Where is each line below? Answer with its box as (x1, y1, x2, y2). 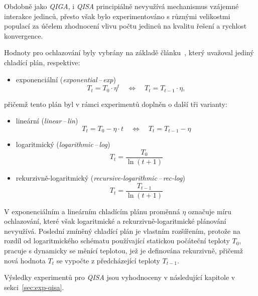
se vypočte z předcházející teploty (56, 255, 160, 265)
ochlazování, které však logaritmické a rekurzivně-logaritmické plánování (4, 216, 226, 226)
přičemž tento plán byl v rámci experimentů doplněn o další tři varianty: (4, 98, 227, 109)
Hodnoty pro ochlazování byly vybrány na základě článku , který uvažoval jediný (4, 47, 254, 58)
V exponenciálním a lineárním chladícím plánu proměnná (4, 206, 180, 216)
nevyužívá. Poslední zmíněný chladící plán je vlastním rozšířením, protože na (4, 225, 240, 236)
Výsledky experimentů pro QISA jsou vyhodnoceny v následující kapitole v (4, 272, 235, 282)
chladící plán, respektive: (4, 57, 80, 67)
